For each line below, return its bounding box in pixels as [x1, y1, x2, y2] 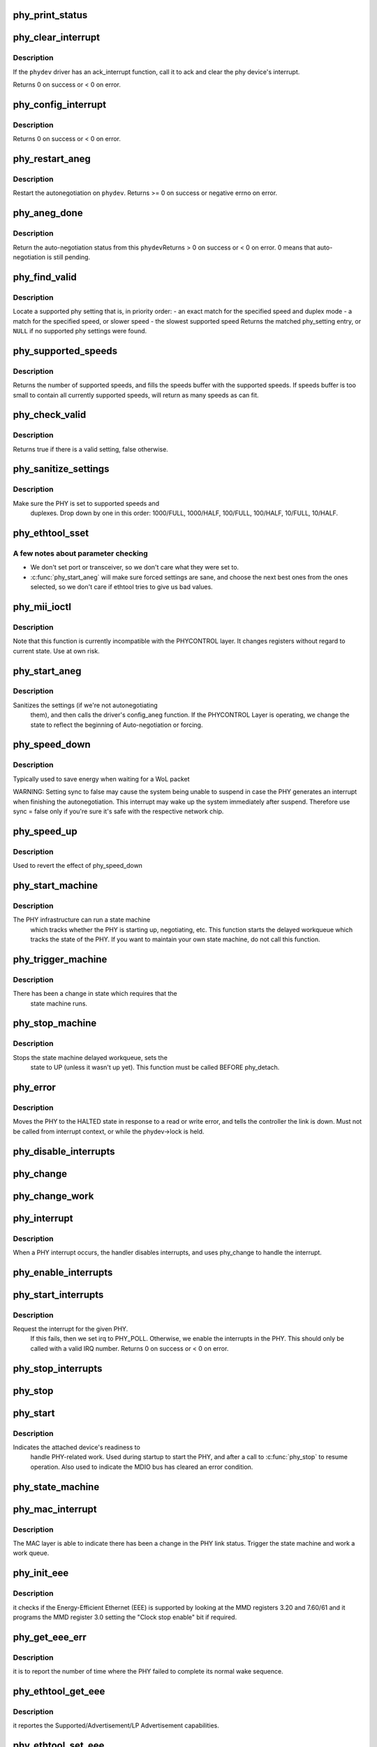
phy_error [13, 1081, 56, 1093]
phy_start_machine [13, 879, 98, 891]
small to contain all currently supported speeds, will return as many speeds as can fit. [13, 391, 259, 399]
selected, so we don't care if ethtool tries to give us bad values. [30, 583, 213, 591]
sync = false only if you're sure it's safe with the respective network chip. [13, 807, 224, 815]
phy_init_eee [13, 1567, 69, 1579]
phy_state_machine [13, 1481, 100, 1493]
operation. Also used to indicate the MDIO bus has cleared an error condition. [30, 1463, 253, 1471]
